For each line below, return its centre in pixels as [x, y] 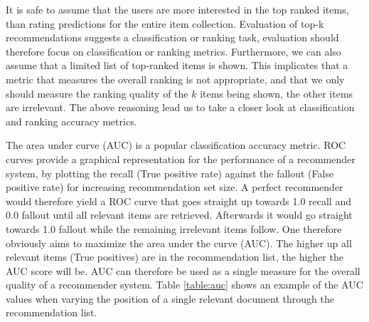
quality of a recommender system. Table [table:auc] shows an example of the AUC [184, 285]
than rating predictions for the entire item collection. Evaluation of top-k [165, 23]
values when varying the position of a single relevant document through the [170, 298]
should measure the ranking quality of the [97, 93]
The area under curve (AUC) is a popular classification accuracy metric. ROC [176, 145]
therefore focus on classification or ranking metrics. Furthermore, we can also [173, 51]
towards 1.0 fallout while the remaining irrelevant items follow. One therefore [174, 228]
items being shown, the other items [277, 93]
